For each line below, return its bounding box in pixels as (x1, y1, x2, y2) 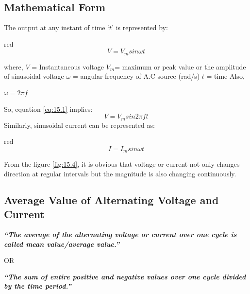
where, (4, 61, 23, 71)
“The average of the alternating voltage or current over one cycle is (4, 229, 237, 240)
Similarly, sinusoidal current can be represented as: (4, 120, 155, 130)
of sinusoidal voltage (4, 71, 64, 81)
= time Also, (206, 71, 245, 81)
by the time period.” (4, 281, 71, 291)
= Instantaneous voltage (32, 61, 104, 71)
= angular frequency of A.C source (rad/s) (72, 71, 200, 81)
